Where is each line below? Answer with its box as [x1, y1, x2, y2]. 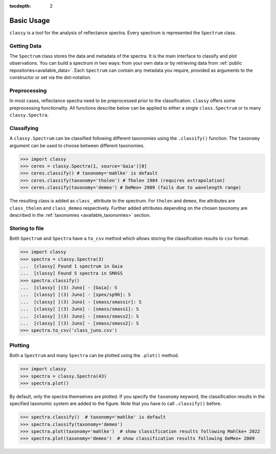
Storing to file [9, 224, 44, 232]
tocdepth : [9, 3, 31, 9]
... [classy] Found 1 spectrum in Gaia [20, 263, 123, 269]
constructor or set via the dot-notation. [9, 74, 91, 81]
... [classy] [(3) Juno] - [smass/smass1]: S [20, 306, 139, 312]
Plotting [9, 342, 30, 349]
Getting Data [9, 42, 42, 49]
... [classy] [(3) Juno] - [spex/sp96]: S [20, 292, 131, 298]
